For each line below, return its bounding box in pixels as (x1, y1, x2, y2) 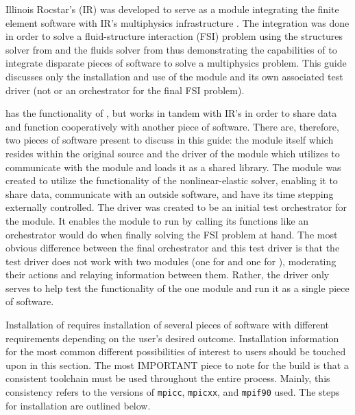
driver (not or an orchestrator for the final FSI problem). (5, 82, 245, 97)
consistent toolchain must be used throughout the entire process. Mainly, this (5, 371, 330, 385)
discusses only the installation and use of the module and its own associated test (5, 69, 343, 83)
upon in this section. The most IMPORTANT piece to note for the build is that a (5, 357, 349, 372)
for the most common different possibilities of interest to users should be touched (5, 344, 346, 359)
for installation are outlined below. (5, 398, 151, 412)
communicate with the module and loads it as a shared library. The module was (5, 159, 341, 174)
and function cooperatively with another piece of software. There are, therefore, (5, 119, 339, 133)
